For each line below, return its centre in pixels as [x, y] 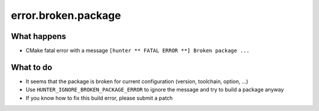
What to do [32, 67]
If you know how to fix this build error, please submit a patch [99, 98]
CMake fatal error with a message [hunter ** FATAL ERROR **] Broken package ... [138, 51]
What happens [38, 36]
